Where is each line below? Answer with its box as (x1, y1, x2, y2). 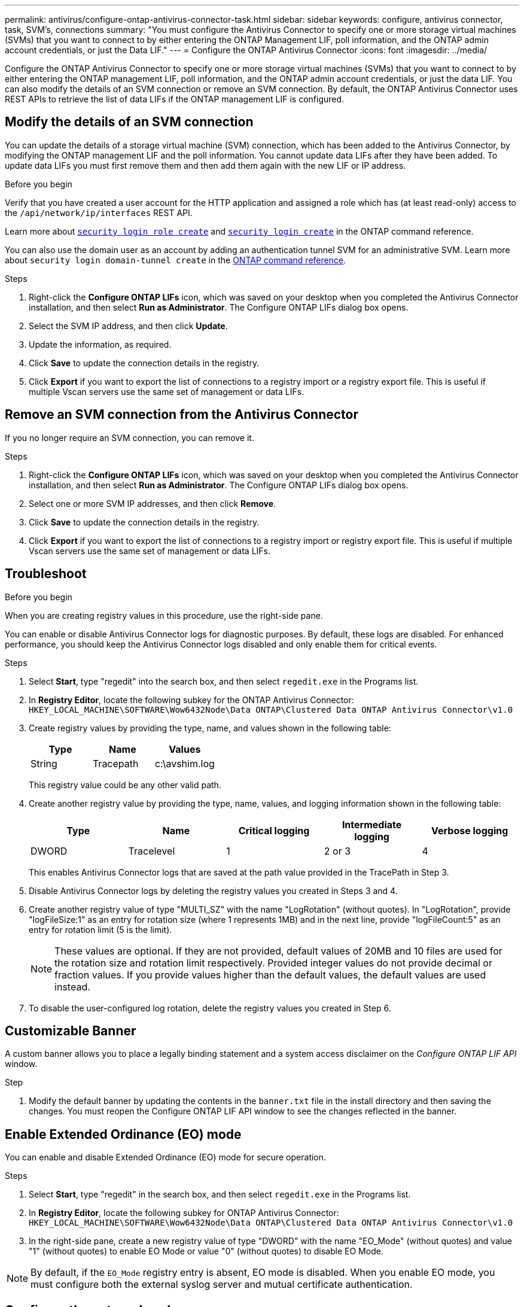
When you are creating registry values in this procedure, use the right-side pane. (5, 610, 323, 621)
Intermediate (342, 818, 402, 831)
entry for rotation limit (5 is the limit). (29, 924, 172, 935)
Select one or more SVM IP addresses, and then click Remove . (29, 498, 276, 509)
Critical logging (238, 824, 310, 837)
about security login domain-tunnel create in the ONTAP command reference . (5, 254, 346, 265)
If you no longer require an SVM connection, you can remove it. (5, 432, 254, 443)
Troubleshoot (5, 566, 87, 582)
